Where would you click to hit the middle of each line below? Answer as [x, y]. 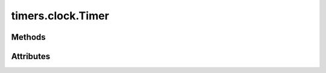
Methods [28, 37]
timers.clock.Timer [60, 16]
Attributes [31, 56]
